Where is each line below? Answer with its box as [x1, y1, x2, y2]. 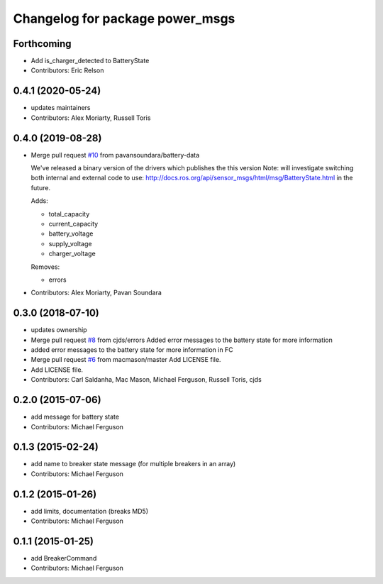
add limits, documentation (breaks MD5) [30, 507, 149, 515]
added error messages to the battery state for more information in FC [30, 346, 233, 354]
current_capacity [48, 220, 99, 228]
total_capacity [48, 209, 90, 218]
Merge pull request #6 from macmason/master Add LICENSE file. [30, 356, 221, 364]
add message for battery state [30, 412, 120, 422]
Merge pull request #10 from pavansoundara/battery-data [30, 150, 200, 159]
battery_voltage [48, 229, 94, 238]
